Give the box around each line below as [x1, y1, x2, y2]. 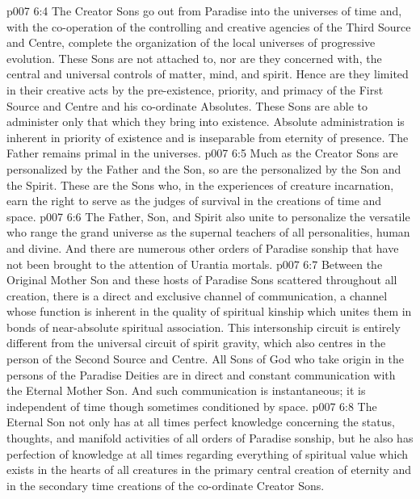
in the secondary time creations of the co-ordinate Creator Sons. [6, 476, 325, 493]
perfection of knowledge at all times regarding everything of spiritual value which [6, 445, 408, 462]
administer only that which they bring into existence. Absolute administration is [6, 113, 405, 130]
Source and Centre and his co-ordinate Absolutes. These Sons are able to [6, 97, 367, 114]
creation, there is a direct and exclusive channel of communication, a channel [6, 287, 388, 304]
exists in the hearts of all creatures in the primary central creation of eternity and [6, 461, 412, 478]
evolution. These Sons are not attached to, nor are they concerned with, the [6, 49, 382, 66]
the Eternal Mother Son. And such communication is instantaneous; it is [6, 382, 366, 399]
